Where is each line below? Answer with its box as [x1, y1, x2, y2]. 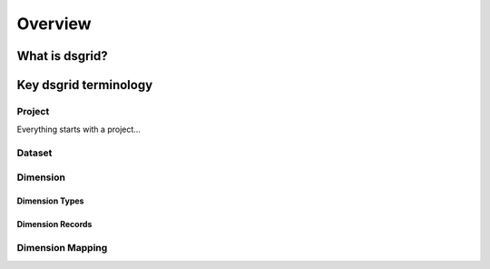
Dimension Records [16, 219, 93, 230]
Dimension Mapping [16, 242, 108, 254]
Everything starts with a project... [16, 124, 141, 135]
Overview [16, 14, 92, 34]
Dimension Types [16, 195, 84, 206]
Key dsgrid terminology [16, 77, 153, 93]
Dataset [16, 146, 53, 159]
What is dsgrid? [16, 48, 108, 64]
